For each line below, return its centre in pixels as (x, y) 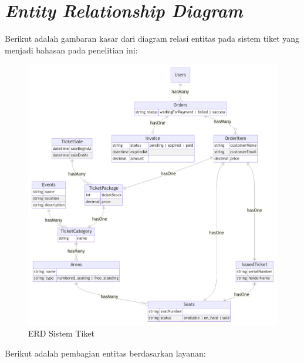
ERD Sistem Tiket (62, 333)
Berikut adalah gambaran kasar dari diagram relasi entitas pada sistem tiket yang (152, 38)
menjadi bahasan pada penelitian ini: (71, 50)
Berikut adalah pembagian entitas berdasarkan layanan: (105, 353)
